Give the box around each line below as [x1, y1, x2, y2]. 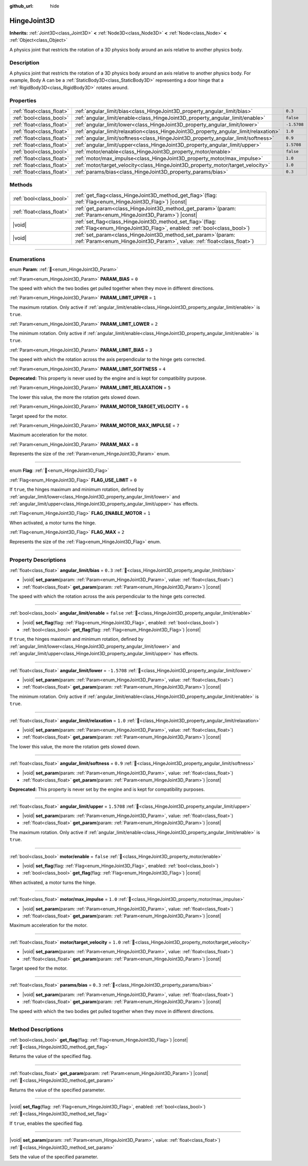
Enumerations [9, 255, 46, 263]
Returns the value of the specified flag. [9, 1053, 92, 1060]
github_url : [9, 3, 33, 9]
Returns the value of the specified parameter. [9, 1087, 105, 1093]
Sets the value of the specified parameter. [9, 1154, 99, 1160]
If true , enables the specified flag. [9, 1120, 84, 1126]
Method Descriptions [9, 1026, 64, 1033]
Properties [9, 97, 37, 104]
